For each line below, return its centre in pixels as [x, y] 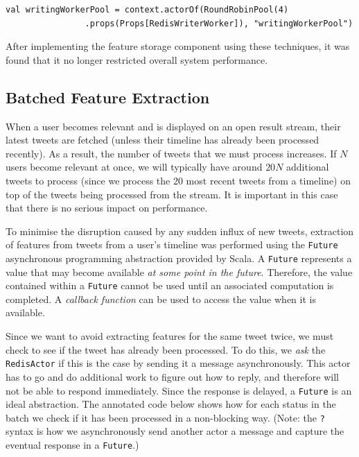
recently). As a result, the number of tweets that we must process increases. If [171, 153]
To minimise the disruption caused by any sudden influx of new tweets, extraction [180, 231]
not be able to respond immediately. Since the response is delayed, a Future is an [179, 390]
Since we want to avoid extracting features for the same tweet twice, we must [170, 336]
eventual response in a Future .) [72, 445]
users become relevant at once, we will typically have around [134, 167]
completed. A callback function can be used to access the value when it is [161, 299]
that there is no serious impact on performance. [107, 208]
